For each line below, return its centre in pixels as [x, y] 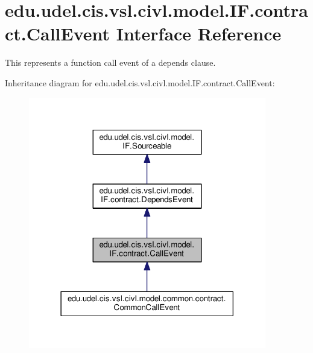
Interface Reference [199, 33]
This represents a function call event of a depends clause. [110, 62]
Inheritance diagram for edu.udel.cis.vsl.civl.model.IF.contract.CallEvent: [140, 82]
